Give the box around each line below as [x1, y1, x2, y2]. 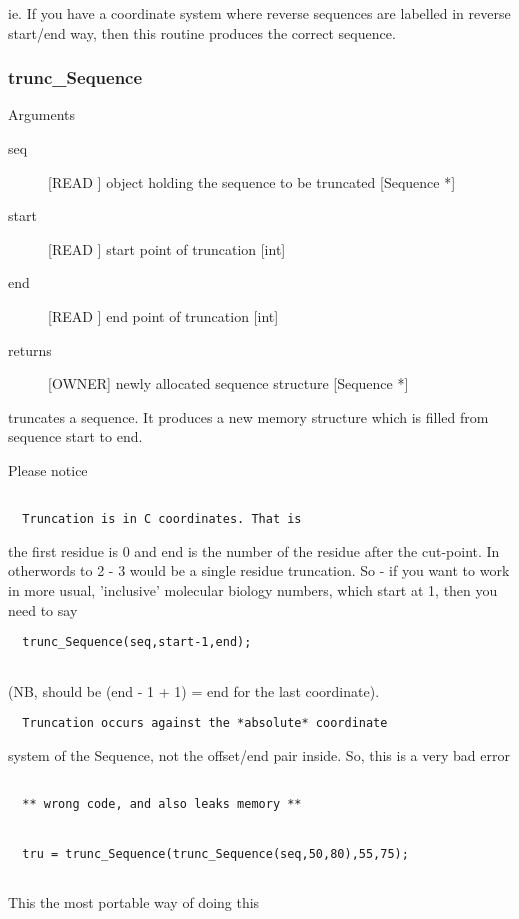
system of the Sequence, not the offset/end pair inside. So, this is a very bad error [8, 744, 510, 765]
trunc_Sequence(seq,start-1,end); [22, 635, 252, 650]
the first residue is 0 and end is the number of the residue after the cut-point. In [8, 540, 500, 561]
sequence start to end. [8, 426, 143, 447]
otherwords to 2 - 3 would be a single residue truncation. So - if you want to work [8, 560, 510, 581]
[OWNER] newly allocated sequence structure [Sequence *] [48, 373, 409, 394]
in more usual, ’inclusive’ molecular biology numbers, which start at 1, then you [8, 580, 498, 601]
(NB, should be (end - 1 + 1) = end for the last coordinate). [8, 680, 380, 701]
